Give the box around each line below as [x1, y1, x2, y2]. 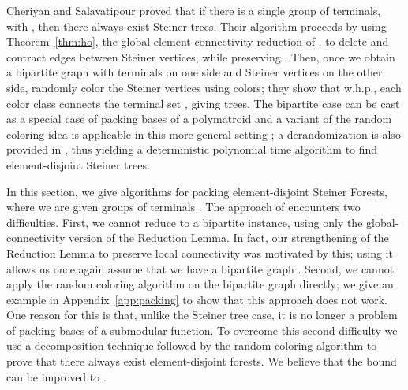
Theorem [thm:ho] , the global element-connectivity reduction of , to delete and [6, 33, 389, 50]
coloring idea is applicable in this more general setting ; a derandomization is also [6, 125, 401, 142]
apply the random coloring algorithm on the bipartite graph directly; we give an [6, 276, 394, 292]
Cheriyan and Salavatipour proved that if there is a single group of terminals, [6, 2, 381, 18]
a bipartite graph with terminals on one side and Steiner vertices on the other [6, 64, 383, 80]
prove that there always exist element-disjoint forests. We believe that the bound [6, 353, 397, 370]
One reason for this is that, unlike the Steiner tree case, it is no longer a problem [6, 306, 398, 323]
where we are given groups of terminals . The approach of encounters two [6, 199, 361, 215]
